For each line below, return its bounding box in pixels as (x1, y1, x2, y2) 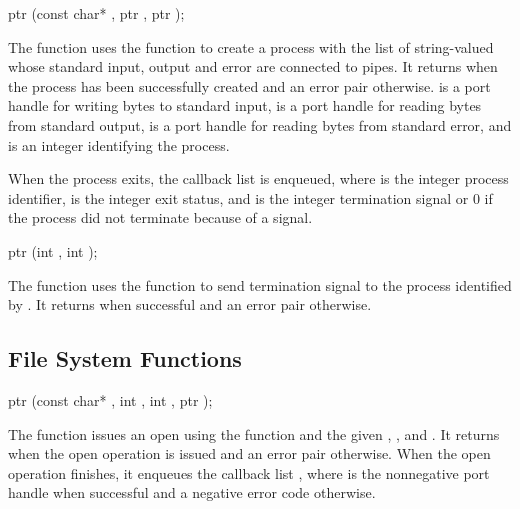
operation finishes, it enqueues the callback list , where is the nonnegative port (8, 462, 490, 483)
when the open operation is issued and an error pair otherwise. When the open (8, 443, 491, 464)
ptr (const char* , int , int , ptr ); (8, 389, 213, 410)
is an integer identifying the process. (8, 134, 230, 155)
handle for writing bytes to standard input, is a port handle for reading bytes (8, 95, 482, 116)
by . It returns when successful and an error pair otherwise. (8, 294, 372, 315)
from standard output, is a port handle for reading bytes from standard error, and (8, 114, 512, 135)
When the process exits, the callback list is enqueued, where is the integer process (8, 168, 509, 189)
